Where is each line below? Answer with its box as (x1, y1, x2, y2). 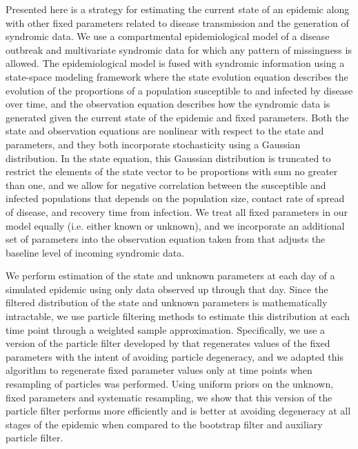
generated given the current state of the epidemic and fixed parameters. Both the (6, 110, 349, 124)
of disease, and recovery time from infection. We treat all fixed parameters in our (6, 204, 348, 219)
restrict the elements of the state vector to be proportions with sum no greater (6, 164, 338, 179)
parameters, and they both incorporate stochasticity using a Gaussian (6, 137, 301, 151)
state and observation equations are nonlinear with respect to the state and (6, 123, 324, 138)
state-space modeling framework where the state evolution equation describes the (6, 69, 348, 83)
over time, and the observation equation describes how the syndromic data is (6, 97, 330, 111)
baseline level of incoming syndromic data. (6, 245, 185, 259)
